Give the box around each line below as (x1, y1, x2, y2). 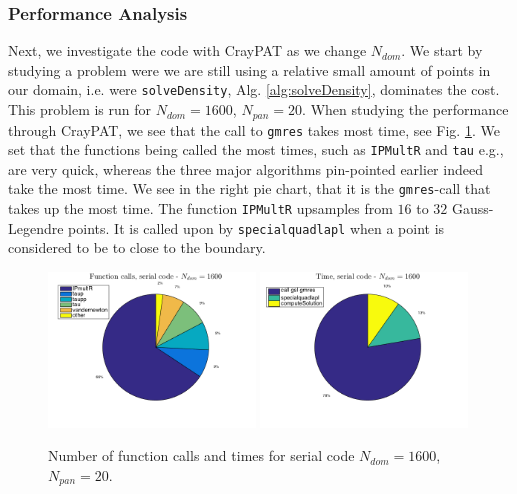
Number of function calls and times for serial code (48, 445, 355, 466)
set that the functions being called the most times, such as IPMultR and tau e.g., (8, 139, 504, 160)
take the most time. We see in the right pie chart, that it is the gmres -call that (8, 178, 491, 199)
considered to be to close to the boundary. (8, 237, 266, 258)
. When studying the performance (302, 99, 509, 120)
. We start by (401, 40, 483, 61)
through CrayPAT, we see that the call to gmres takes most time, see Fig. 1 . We (8, 119, 500, 140)
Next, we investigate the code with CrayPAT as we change (8, 40, 367, 61)
